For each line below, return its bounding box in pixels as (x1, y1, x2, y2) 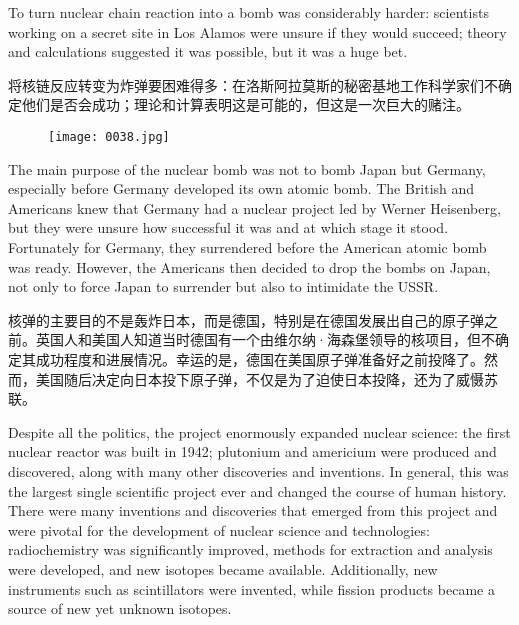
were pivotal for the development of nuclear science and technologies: (8, 519, 430, 540)
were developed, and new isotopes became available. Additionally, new (8, 558, 438, 579)
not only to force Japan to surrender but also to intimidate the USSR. (8, 276, 439, 297)
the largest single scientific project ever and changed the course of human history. (8, 480, 507, 501)
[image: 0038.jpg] (48, 129, 170, 144)
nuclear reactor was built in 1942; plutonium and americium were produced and (8, 441, 497, 462)
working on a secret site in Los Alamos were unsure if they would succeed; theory (8, 21, 507, 42)
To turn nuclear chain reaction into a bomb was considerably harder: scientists (8, 2, 489, 22)
